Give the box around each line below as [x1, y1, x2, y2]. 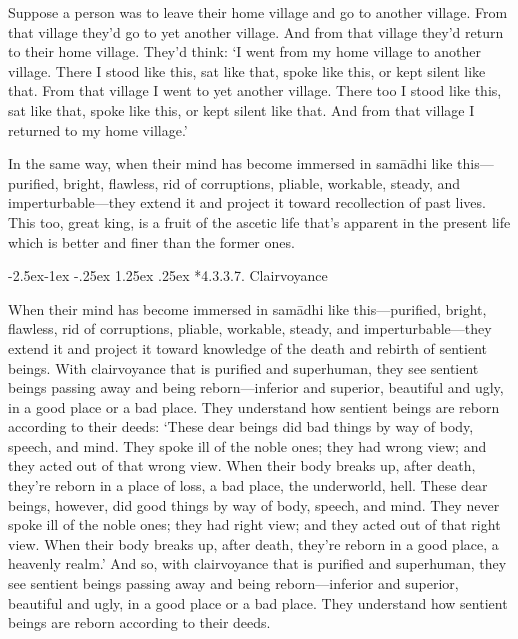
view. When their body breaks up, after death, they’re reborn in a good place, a [8, 533, 499, 554]
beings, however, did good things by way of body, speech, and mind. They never [8, 494, 500, 515]
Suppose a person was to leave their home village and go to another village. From [8, 2, 508, 22]
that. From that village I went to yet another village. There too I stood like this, [8, 80, 502, 101]
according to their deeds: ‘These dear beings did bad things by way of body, [8, 416, 474, 437]
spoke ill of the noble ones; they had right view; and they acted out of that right [8, 514, 501, 535]
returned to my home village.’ [8, 119, 188, 140]
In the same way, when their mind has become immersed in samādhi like [8, 153, 453, 174]
